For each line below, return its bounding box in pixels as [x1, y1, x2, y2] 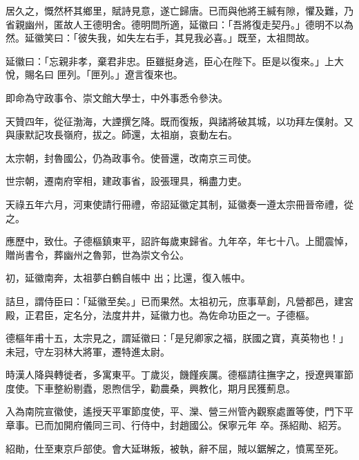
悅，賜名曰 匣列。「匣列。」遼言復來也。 [6, 67, 183, 82]
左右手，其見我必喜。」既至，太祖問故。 [135, 30, 315, 45]
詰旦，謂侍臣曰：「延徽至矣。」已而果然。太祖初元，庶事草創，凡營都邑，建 [6, 293, 344, 308]
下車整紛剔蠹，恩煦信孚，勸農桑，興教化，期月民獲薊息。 [34, 380, 295, 395]
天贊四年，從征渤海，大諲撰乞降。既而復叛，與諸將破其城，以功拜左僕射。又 [6, 113, 353, 128]
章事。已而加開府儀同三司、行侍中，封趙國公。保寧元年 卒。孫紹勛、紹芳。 [6, 418, 347, 432]
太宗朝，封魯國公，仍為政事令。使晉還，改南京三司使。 [6, 150, 257, 165]
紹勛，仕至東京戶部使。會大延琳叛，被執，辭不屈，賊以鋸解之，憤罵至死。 [6, 441, 344, 455]
